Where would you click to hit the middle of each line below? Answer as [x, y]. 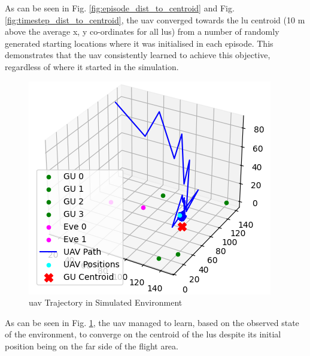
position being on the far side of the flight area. [92, 346]
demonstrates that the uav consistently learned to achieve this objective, [138, 55]
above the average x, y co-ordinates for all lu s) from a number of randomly [142, 31]
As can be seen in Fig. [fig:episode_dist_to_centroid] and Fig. [120, 8]
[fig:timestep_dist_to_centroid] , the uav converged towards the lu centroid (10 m [155, 19]
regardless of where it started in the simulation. [92, 66]
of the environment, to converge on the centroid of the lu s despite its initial [143, 334]
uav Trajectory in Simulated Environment [106, 302]
